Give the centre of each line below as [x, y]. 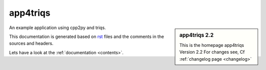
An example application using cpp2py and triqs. [57, 28]
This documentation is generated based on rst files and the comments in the [87, 36]
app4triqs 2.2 [197, 35]
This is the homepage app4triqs [212, 45]
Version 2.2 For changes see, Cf [212, 52]
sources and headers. [31, 43]
